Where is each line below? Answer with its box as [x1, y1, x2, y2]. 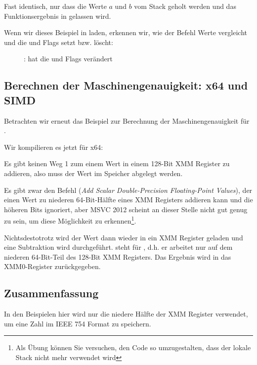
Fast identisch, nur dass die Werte [4, 1, 107, 11]
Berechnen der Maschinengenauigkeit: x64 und [4, 78, 248, 93]
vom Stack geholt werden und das [134, 1, 236, 11]
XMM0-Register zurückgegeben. [4, 261, 101, 272]
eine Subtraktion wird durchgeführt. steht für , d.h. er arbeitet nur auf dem [4, 242, 233, 252]
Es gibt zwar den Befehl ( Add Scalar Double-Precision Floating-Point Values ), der [4, 184, 253, 195]
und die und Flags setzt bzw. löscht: [4, 37, 113, 47]
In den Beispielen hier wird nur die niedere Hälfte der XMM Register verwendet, [4, 309, 248, 319]
